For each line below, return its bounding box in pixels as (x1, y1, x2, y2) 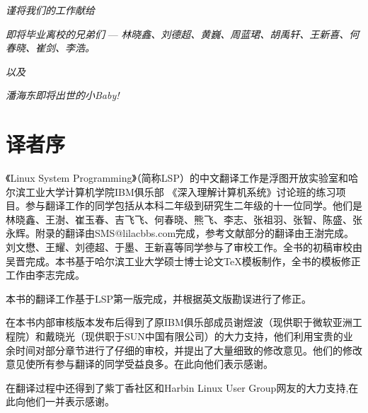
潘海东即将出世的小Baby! (6, 88, 120, 103)
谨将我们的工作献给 (6, 3, 95, 17)
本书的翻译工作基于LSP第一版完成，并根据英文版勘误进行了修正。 (6, 291, 312, 306)
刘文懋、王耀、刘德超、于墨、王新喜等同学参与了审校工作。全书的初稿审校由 (6, 240, 362, 255)
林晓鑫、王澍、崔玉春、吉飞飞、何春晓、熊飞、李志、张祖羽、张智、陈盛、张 (6, 211, 362, 226)
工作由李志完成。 (6, 267, 85, 282)
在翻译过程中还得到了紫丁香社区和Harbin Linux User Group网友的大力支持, (6, 380, 349, 395)
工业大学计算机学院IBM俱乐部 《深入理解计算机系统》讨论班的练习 (25, 184, 336, 199)
